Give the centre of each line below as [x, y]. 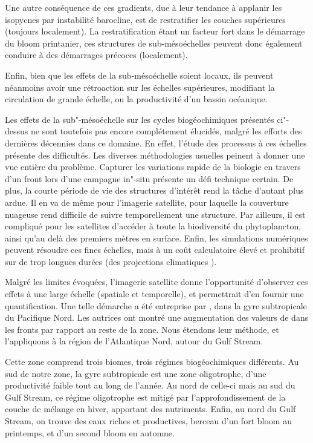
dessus [17, 131]
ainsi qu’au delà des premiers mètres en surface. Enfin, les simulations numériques [156, 238]
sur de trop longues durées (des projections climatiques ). [111, 261]
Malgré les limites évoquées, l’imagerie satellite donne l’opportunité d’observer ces [156, 282]
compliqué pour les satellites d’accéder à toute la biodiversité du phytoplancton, [153, 226]
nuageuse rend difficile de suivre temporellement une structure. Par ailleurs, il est [155, 214]
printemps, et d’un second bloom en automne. [90, 432]
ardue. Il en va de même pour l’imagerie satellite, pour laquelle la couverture [147, 202]
